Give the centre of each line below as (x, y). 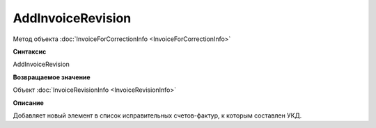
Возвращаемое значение (52, 77)
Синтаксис (30, 51)
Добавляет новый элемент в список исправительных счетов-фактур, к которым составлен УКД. (157, 115)
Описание (29, 103)
